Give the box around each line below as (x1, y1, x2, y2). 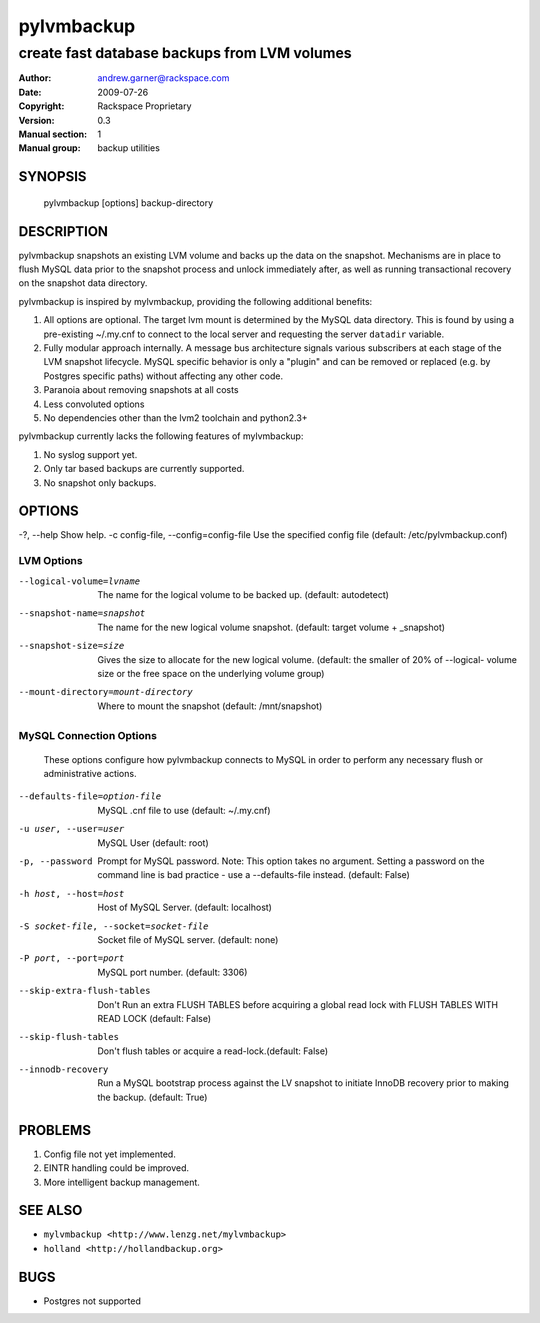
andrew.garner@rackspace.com (97, 72, 230, 84)
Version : (18, 114, 55, 126)
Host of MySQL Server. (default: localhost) (97, 901, 272, 914)
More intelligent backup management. (43, 1176, 200, 1188)
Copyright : (18, 100, 65, 112)
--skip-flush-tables (18, 1031, 120, 1043)
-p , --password (18, 855, 94, 867)
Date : (18, 86, 42, 98)
